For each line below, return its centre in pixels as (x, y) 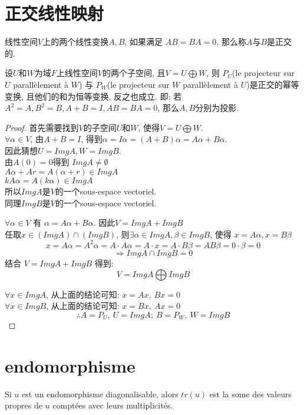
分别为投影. (217, 108)
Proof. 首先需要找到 (42, 127)
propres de (24, 405)
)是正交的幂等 (273, 84)
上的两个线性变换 (76, 42)
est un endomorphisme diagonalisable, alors (100, 393)
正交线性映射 (54, 13)
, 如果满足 (144, 42)
